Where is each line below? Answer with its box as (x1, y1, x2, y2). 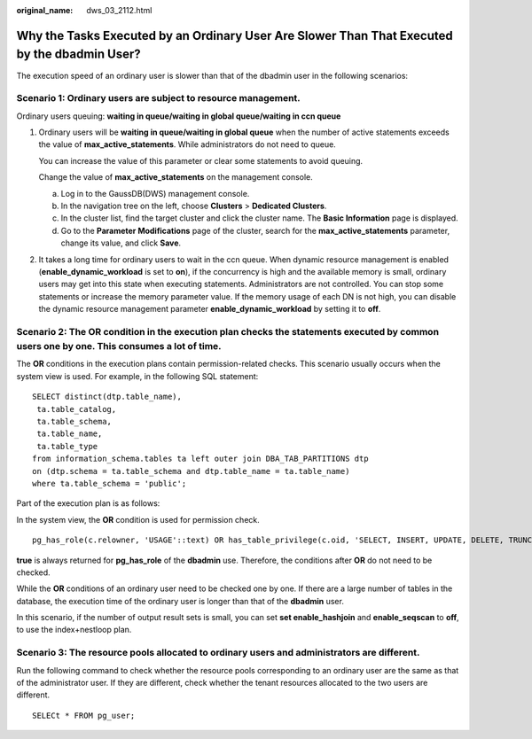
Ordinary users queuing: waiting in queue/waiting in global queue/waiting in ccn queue (16, 111, 341, 121)
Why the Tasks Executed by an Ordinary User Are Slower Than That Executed (16, 27, 454, 43)
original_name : (16, 5, 74, 15)
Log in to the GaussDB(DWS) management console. (60, 188, 250, 198)
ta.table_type (36, 441, 98, 451)
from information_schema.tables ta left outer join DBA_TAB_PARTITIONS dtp (32, 454, 369, 464)
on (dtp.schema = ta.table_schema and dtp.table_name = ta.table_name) (32, 466, 350, 476)
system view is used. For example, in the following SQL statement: (16, 370, 259, 381)
